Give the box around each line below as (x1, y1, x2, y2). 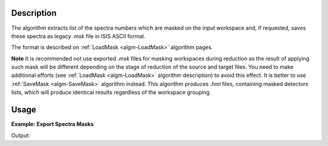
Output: (11, 131, 30, 139)
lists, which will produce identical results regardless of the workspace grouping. (11, 88, 211, 96)
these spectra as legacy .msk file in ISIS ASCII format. (11, 32, 146, 39)
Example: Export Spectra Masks (11, 121, 94, 128)
